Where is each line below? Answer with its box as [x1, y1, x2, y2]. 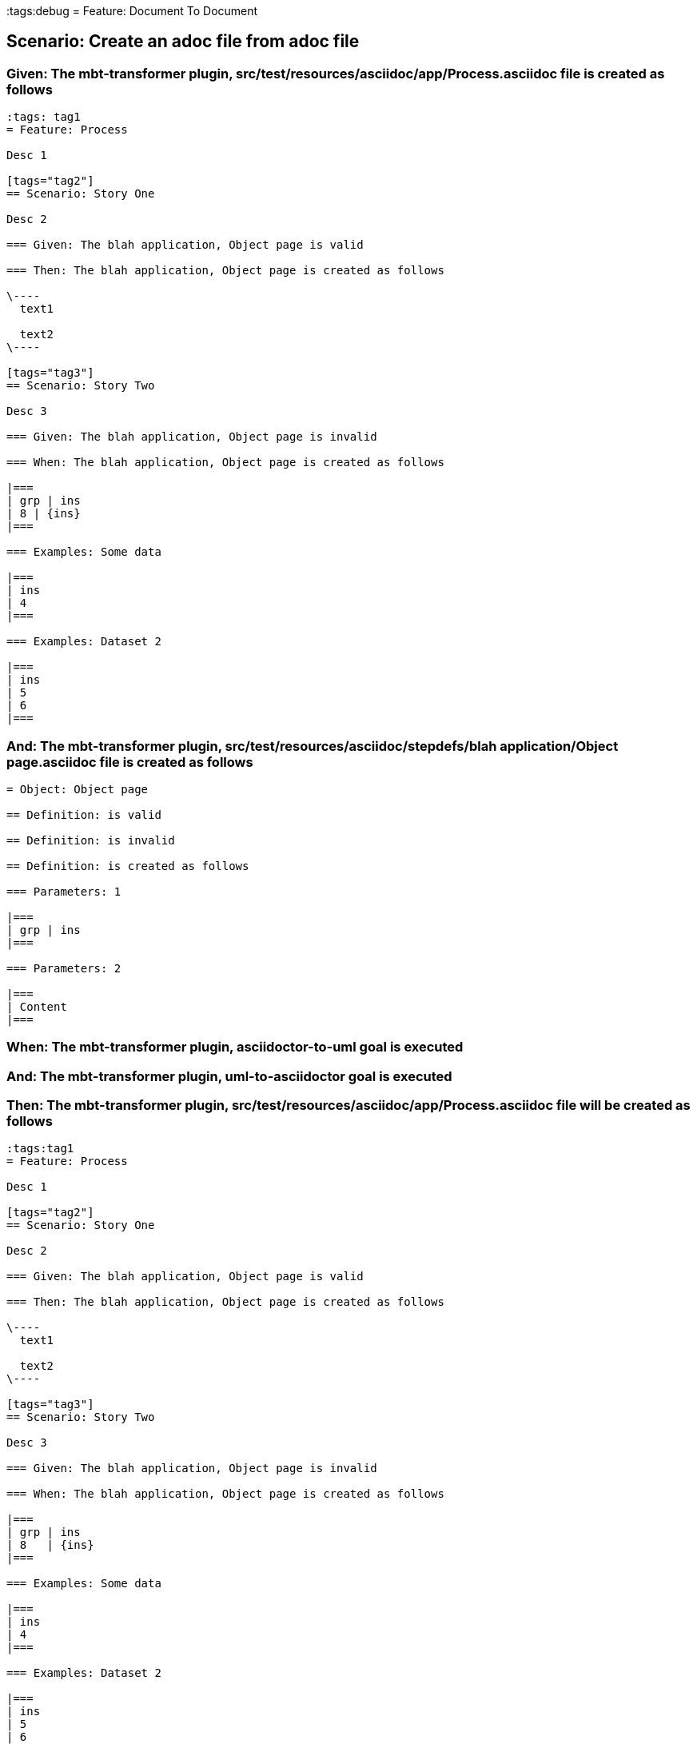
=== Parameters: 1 [6, 884, 121, 898]
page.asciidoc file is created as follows [6, 753, 253, 770]
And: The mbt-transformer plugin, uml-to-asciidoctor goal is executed [6, 1068, 452, 1084]
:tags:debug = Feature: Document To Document [6, 4, 258, 18]
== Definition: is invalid [6, 833, 175, 847]
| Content [6, 1000, 67, 1013]
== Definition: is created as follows [6, 859, 249, 872]
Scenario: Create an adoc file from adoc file [6, 31, 360, 52]
